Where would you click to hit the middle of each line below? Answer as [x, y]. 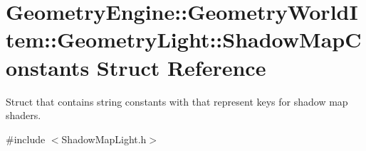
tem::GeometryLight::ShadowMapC [184, 39]
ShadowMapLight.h [104, 139]
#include [26, 139]
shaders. [23, 115]
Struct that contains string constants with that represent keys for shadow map [177, 101]
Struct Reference [181, 67]
